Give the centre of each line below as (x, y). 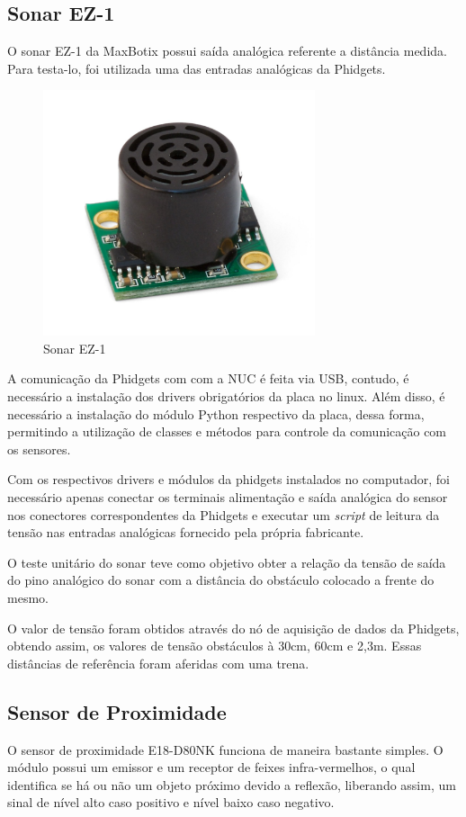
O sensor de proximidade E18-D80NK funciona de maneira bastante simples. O (225, 749)
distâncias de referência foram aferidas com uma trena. (158, 663)
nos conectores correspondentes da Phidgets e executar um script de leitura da (224, 514)
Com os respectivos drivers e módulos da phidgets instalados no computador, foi (229, 479)
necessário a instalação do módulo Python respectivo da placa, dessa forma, (216, 413)
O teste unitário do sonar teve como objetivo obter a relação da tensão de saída (227, 562)
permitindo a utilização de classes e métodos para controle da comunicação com (227, 431)
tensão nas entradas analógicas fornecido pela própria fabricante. (186, 532)
